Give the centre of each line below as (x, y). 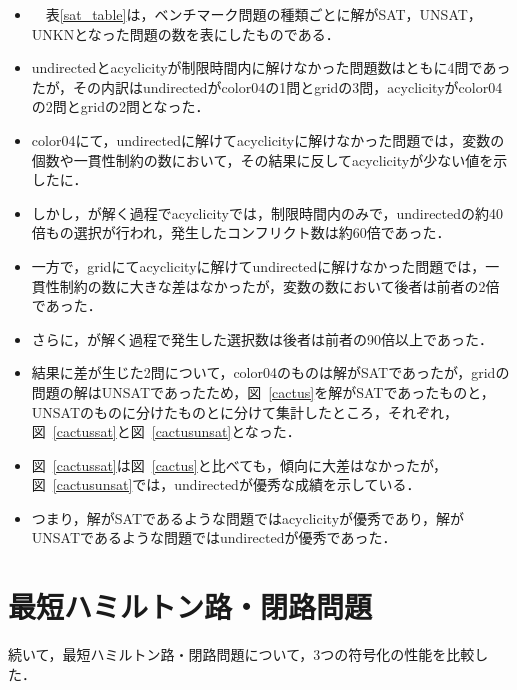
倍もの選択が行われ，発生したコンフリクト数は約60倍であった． (241, 232)
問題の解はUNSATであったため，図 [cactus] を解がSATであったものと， (263, 391)
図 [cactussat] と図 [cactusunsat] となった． (166, 431)
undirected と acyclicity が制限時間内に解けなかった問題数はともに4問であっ (271, 67)
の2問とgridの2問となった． (120, 106)
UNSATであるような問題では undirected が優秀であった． (214, 537)
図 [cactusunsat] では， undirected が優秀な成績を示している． (226, 484)
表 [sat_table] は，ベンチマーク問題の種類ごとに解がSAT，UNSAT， (263, 14)
